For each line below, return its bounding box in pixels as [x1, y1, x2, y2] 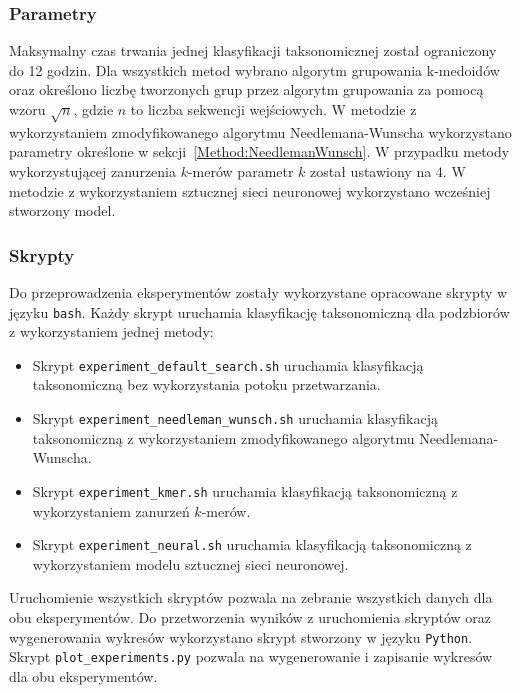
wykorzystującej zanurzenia [9, 160, 176, 181]
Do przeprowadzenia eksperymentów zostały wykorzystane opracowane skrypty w [9, 281, 508, 302]
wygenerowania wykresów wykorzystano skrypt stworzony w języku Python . [9, 626, 473, 647]
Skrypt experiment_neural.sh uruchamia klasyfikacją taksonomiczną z [32, 534, 472, 555]
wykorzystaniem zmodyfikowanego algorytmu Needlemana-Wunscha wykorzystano [9, 121, 512, 142]
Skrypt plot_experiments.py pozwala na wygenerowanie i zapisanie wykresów [9, 646, 493, 667]
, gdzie [73, 99, 114, 119]
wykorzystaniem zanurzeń [32, 500, 190, 521]
